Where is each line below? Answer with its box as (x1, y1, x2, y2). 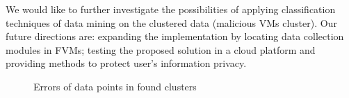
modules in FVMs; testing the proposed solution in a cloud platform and (6, 42, 316, 57)
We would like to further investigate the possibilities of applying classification (6, 2, 336, 16)
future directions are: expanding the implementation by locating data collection (6, 29, 344, 43)
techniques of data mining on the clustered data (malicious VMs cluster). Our (6, 15, 337, 30)
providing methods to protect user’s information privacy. (6, 56, 247, 70)
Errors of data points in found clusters (33, 79, 197, 93)
